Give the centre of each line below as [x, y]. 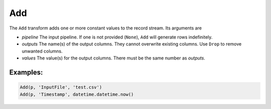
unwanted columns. [42, 51]
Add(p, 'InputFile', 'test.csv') [61, 87]
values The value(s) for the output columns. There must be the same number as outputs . [113, 58]
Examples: [26, 72]
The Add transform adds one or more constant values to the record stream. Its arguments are [105, 28]
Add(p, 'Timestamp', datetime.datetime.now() [77, 94]
